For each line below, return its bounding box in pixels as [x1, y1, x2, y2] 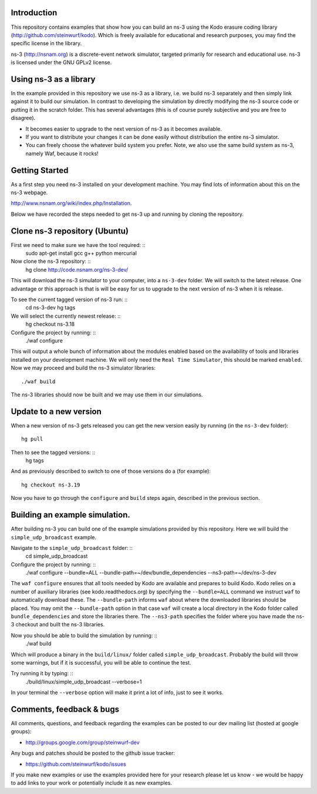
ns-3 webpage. [11, 189, 48, 196]
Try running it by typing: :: [11, 670, 73, 677]
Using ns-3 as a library [11, 74, 96, 84]
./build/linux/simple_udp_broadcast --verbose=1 [25, 678, 142, 685]
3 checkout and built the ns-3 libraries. [11, 621, 105, 628]
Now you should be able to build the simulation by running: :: [11, 632, 158, 639]
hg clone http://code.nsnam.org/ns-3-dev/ [25, 266, 129, 273]
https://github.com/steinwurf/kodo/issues [25, 760, 126, 768]
